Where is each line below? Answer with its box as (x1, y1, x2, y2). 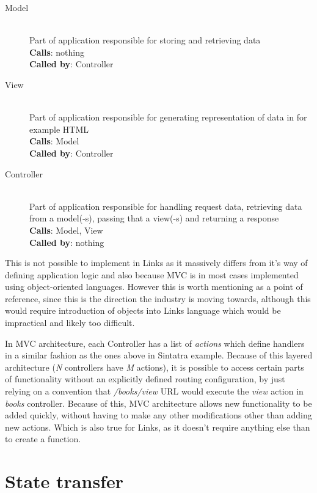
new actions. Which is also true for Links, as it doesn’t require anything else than (5, 420, 310, 433)
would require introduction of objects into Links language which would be (5, 304, 281, 317)
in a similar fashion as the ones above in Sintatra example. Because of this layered (5, 349, 313, 361)
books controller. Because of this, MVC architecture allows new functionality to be (5, 396, 312, 409)
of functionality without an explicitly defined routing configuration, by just (5, 373, 285, 385)
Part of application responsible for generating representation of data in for (29, 111, 307, 124)
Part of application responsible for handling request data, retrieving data (29, 199, 302, 212)
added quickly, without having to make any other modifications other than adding (5, 409, 312, 421)
